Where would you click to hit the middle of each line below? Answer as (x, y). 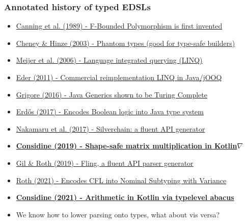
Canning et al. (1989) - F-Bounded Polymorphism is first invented (119, 26)
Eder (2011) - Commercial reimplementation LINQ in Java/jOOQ (119, 77)
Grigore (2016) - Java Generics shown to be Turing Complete (112, 94)
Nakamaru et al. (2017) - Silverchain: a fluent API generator (111, 128)
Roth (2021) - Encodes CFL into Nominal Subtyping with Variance (121, 180)
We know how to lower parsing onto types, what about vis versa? (118, 214)
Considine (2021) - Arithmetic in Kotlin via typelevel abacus (125, 197)
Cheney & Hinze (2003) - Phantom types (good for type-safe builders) (126, 43)
